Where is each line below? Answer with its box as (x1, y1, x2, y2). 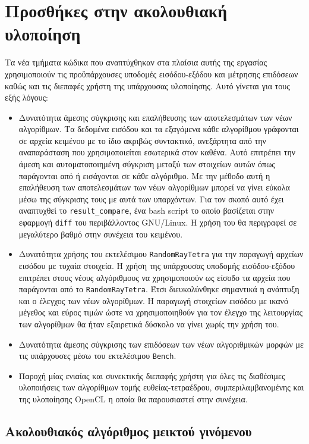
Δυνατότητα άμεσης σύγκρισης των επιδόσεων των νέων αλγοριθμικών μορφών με (18, 337, 304, 350)
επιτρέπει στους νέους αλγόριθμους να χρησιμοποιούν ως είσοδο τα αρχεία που (18, 271, 291, 283)
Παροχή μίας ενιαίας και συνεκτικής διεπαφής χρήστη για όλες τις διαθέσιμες (18, 369, 285, 382)
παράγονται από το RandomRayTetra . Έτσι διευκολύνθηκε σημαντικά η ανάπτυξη (18, 283, 299, 295)
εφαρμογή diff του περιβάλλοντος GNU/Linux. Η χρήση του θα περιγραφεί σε (18, 216, 297, 229)
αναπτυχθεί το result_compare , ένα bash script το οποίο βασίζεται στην (18, 204, 275, 217)
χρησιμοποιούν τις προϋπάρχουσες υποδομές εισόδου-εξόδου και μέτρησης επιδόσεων (5, 67, 298, 80)
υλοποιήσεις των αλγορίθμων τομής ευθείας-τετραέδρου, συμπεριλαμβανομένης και (18, 381, 304, 393)
